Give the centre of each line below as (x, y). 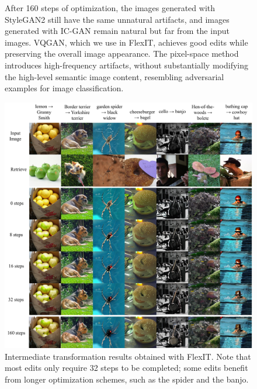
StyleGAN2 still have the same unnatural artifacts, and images (117, 19)
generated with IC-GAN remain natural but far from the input (117, 31)
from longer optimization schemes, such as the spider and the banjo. (127, 379)
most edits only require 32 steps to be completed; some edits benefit (126, 368)
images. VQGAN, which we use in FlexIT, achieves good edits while (126, 42)
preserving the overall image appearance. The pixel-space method (122, 54)
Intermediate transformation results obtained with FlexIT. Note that (128, 356)
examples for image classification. (64, 88)
